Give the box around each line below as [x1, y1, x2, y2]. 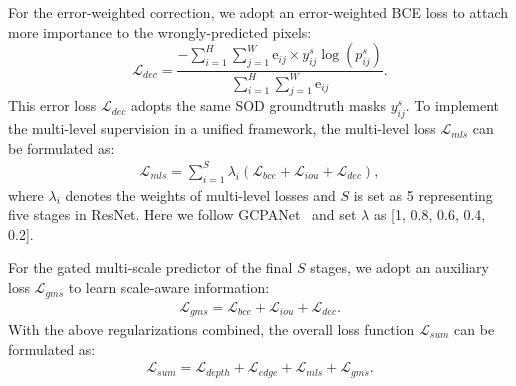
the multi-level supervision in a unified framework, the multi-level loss [8, 118, 436, 139]
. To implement [405, 95, 500, 116]
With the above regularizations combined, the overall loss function [8, 318, 415, 339]
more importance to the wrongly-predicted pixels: [8, 21, 312, 42]
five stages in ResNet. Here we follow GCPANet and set [8, 204, 357, 225]
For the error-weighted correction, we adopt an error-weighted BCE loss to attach [8, 2, 508, 22]
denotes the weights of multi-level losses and [65, 184, 336, 205]
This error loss [8, 95, 97, 116]
